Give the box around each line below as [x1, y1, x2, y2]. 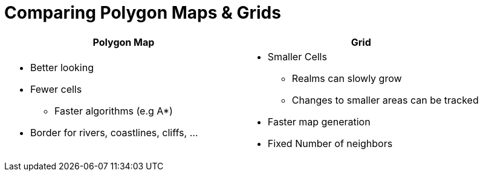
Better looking [30, 61, 94, 74]
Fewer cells [30, 83, 82, 95]
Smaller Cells [267, 50, 327, 63]
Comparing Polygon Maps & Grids [4, 2, 281, 23]
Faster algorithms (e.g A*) [54, 104, 173, 117]
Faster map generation [267, 115, 371, 128]
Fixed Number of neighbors [267, 137, 393, 149]
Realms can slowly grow [291, 72, 402, 84]
